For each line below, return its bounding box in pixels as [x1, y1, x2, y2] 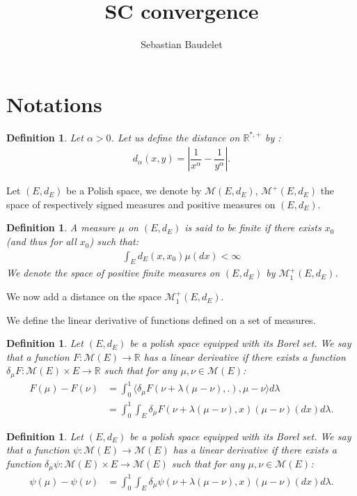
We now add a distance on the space [6, 289, 161, 304]
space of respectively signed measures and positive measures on [6, 196, 276, 211]
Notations [6, 89, 102, 118]
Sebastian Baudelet [141, 37, 223, 52]
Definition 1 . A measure [6, 220, 116, 235]
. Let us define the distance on [111, 130, 240, 144]
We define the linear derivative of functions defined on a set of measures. [6, 312, 316, 327]
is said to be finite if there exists [184, 220, 322, 235]
